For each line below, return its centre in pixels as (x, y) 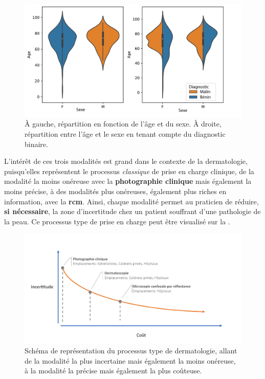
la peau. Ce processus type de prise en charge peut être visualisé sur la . (117, 221)
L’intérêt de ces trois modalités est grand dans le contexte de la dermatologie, (126, 161)
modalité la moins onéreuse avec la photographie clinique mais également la (128, 181)
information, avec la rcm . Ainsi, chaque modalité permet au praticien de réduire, (131, 201)
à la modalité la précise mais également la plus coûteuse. (113, 371)
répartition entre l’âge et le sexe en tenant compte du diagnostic (125, 134)
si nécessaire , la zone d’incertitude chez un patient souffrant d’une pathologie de (132, 211)
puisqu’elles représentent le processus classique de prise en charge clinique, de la (129, 171)
